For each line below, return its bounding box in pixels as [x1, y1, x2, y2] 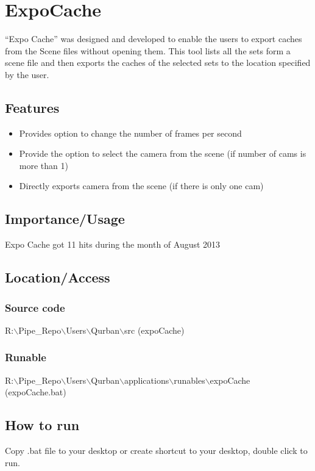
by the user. [5, 68, 49, 81]
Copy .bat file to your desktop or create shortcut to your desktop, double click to [5, 444, 308, 457]
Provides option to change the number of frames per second [19, 126, 242, 139]
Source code [5, 300, 65, 315]
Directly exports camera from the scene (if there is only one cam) [19, 179, 264, 192]
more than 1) [19, 159, 68, 171]
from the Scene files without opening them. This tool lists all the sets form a [5, 44, 291, 57]
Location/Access [5, 268, 110, 287]
